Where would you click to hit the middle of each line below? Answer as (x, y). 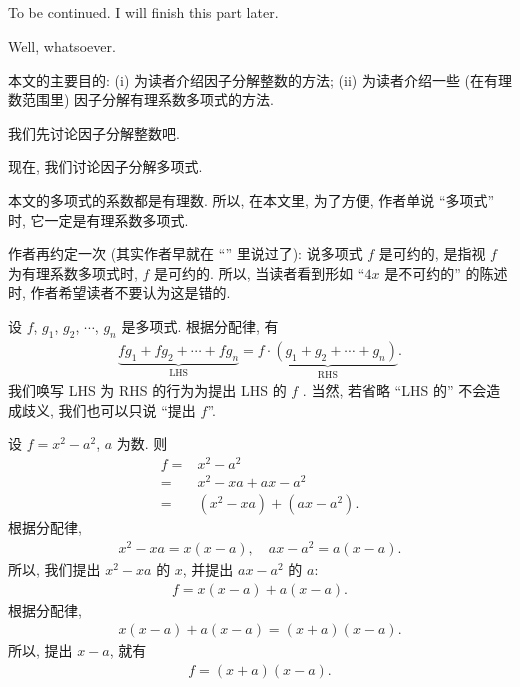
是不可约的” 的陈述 (446, 272)
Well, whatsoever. (62, 45)
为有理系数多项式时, (73, 272)
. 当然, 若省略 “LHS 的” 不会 (394, 390)
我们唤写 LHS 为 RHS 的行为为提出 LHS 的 (147, 390)
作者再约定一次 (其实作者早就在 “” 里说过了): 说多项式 (185, 253)
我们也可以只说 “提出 (127, 409)
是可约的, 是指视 (432, 253)
